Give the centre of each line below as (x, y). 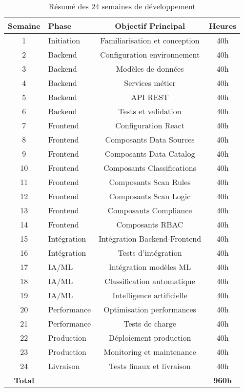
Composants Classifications (150, 168)
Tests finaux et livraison (150, 366)
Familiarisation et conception (150, 40)
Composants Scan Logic (150, 196)
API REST (150, 97)
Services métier (150, 83)
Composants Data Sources (150, 139)
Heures (223, 26)
